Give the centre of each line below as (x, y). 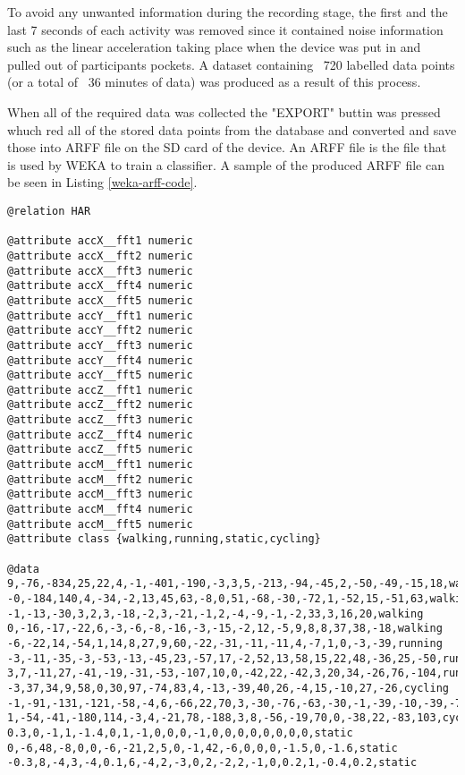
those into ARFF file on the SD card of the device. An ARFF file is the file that (227, 147)
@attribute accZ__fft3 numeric (100, 420)
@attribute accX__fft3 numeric (100, 271)
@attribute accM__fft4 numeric (100, 510)
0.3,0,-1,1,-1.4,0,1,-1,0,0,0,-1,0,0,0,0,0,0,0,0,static (180, 732)
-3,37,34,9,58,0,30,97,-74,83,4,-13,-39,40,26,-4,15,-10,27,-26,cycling (228, 688)
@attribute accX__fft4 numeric (100, 286)
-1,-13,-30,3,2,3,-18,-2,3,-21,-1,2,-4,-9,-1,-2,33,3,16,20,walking (216, 613)
